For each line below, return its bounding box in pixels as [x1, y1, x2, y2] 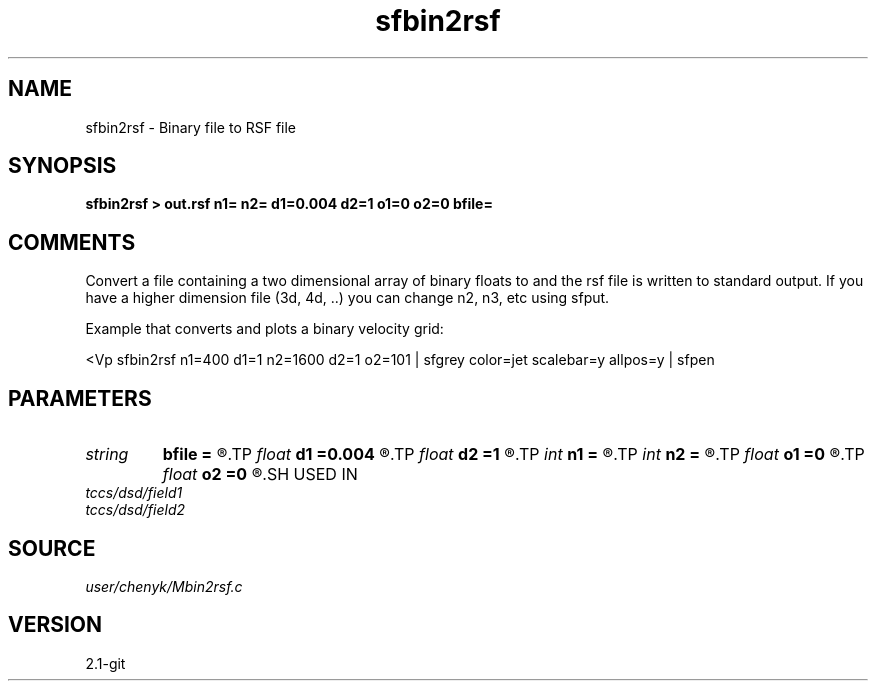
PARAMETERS [8, 385, 152, 411]
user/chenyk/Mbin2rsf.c [85, 577, 243, 595]
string [85, 444, 129, 465]
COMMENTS [8, 229, 136, 255]
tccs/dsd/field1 [85, 484, 183, 502]
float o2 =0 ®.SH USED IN [162, 464, 358, 485]
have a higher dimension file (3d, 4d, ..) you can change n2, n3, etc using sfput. [85, 289, 610, 307]
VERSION [8, 612, 103, 638]
